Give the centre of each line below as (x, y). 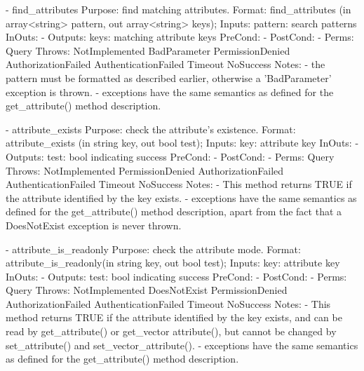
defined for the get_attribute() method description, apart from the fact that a (174, 211)
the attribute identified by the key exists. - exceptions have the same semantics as (181, 197)
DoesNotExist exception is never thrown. (94, 225)
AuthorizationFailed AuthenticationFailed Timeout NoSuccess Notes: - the (166, 64)
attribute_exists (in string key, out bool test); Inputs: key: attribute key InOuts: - (182, 143)
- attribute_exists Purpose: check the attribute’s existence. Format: (151, 129)
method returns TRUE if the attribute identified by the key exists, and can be (174, 317)
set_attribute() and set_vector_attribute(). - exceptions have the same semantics (182, 345)
